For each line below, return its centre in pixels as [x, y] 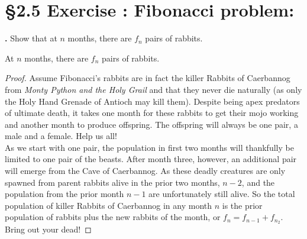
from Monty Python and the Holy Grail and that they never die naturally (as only [153, 89]
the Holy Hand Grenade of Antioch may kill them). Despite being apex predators [152, 101]
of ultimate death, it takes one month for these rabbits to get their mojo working [152, 113]
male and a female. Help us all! [61, 136]
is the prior [242, 205]
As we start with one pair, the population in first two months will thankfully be [149, 147]
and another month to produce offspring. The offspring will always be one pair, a [151, 124]
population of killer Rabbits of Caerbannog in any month [109, 205]
